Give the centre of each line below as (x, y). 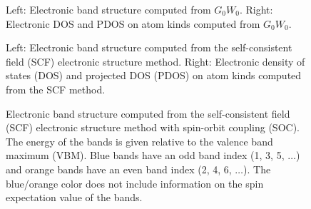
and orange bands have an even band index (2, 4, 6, (119, 169)
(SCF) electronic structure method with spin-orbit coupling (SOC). (153, 127)
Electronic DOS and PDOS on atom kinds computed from (133, 23)
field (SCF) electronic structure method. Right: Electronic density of (155, 61)
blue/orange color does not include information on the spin (135, 183)
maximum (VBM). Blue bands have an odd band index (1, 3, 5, (145, 155)
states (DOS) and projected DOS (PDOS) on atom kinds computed (154, 75)
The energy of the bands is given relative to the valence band (139, 141)
